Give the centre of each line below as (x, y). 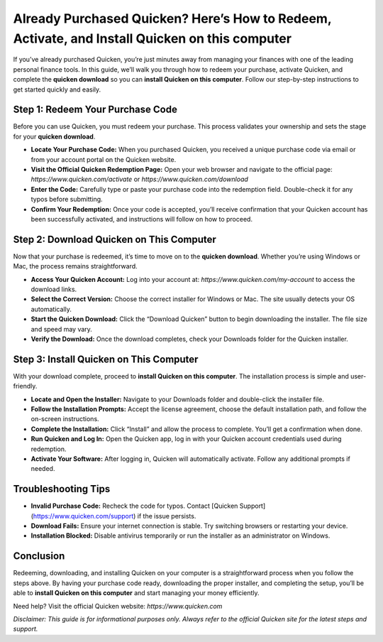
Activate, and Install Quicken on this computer (152, 38)
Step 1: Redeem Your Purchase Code (95, 110)
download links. (54, 289)
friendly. (25, 386)
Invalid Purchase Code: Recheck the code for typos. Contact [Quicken (134, 506)
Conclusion (39, 556)
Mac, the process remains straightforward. (75, 266)
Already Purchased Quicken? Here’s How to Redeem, (172, 18)
